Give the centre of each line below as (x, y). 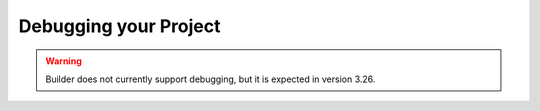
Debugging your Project (119, 26)
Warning (63, 61)
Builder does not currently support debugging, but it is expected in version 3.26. (210, 79)
